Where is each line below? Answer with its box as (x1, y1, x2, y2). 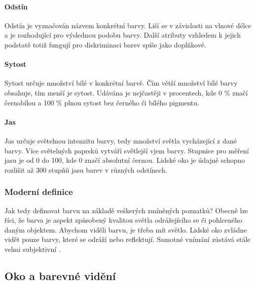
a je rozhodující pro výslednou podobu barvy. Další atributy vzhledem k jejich (4, 30, 241, 40)
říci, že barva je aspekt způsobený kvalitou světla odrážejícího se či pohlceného (4, 215, 242, 225)
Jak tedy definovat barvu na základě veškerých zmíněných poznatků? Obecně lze (4, 205, 248, 215)
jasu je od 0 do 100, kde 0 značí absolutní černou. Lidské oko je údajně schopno (4, 155, 245, 165)
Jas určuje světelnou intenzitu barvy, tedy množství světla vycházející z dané (4, 135, 237, 145)
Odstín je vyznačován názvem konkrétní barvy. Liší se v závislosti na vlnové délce (4, 20, 251, 30)
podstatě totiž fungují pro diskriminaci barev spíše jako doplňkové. (4, 39, 206, 49)
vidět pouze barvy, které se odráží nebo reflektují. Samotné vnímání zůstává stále (4, 234, 251, 244)
